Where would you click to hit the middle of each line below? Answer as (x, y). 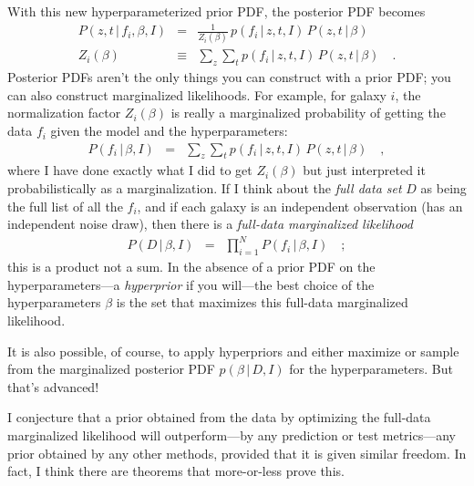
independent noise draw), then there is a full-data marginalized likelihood (210, 224)
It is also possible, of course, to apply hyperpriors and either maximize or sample (233, 351)
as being (443, 188)
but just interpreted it (364, 170)
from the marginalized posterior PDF (111, 369)
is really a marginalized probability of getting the (308, 113)
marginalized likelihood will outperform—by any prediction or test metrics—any (232, 434)
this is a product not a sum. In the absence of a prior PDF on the (191, 267)
